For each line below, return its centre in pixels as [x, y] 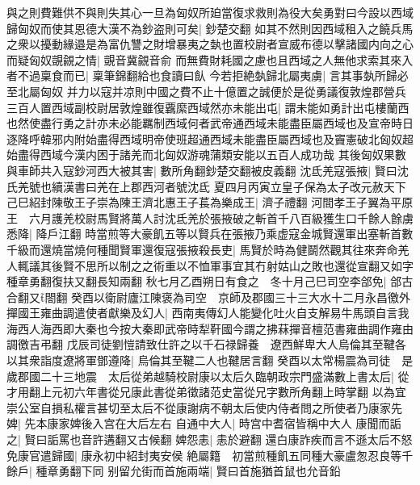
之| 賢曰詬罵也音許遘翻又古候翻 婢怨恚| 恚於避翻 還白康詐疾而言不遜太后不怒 [210, 439]
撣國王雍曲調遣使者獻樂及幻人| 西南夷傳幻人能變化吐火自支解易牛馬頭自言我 [208, 313]
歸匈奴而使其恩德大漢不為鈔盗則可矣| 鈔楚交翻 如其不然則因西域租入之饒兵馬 [210, 28]
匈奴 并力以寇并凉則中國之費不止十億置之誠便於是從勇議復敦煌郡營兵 [223, 91]
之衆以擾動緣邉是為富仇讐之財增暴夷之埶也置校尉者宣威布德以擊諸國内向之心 [210, 44]
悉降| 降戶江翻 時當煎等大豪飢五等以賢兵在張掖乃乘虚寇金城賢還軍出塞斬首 [204, 234]
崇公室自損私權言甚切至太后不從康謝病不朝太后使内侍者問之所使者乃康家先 [204, 407]
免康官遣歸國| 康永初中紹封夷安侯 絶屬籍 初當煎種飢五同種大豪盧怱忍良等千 [210, 455]
